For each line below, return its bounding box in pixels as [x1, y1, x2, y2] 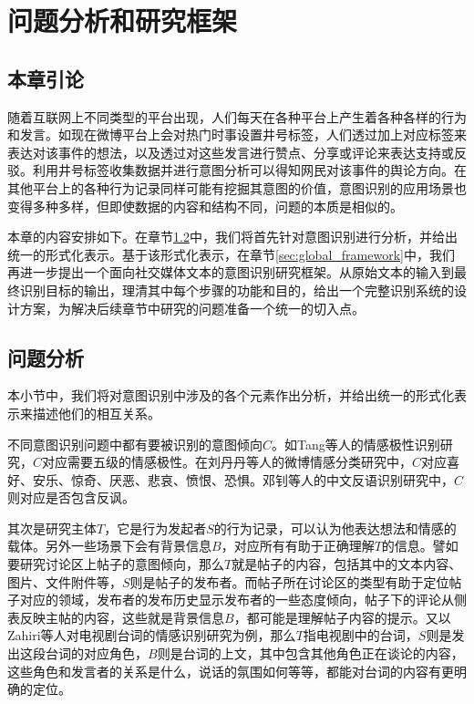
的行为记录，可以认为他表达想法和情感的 [213, 518, 457, 537]
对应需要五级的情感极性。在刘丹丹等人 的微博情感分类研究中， [42, 452, 413, 471]
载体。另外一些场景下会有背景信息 [7, 536, 211, 555]
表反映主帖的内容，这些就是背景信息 [7, 607, 224, 626]
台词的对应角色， [45, 644, 148, 663]
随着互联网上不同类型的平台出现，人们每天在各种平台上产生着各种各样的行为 [7, 107, 467, 126]
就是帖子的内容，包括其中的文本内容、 [232, 554, 462, 574]
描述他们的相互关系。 [32, 403, 160, 422]
